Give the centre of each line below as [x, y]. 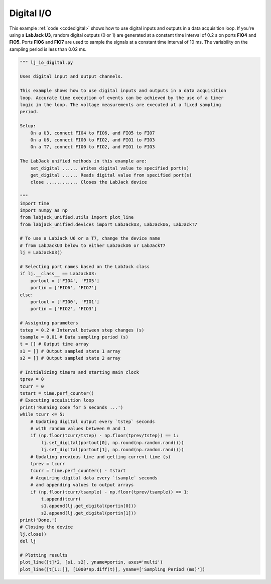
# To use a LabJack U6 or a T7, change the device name [90, 238]
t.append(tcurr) [61, 499]
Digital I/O [31, 13]
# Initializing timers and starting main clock [79, 372]
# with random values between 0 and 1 [78, 429]
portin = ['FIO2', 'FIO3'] [64, 309]
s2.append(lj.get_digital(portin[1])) [89, 513]
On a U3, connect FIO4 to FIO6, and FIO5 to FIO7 [93, 133]
